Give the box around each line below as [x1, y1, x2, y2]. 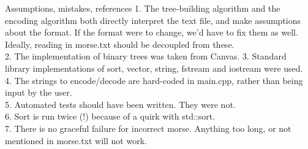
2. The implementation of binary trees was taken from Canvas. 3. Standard [5, 50, 287, 63]
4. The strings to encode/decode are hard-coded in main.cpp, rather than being [5, 74, 303, 86]
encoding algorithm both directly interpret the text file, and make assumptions [5, 13, 301, 26]
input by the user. [5, 86, 72, 99]
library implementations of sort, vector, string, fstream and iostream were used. [5, 61, 303, 74]
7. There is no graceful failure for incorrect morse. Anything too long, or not [5, 121, 291, 134]
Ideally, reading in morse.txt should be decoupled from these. [5, 37, 235, 50]
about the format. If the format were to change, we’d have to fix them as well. [5, 26, 298, 39]
